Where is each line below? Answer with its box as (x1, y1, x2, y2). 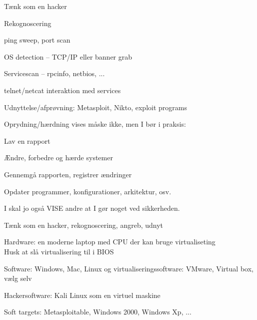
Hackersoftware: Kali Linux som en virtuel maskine (4, 289, 160, 300)
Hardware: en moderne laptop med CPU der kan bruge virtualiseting (4, 236, 215, 247)
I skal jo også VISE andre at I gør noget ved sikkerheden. (4, 203, 180, 213)
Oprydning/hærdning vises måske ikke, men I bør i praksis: (4, 119, 186, 129)
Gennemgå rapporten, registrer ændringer (4, 169, 132, 179)
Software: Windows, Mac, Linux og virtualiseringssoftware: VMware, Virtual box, (4, 263, 253, 273)
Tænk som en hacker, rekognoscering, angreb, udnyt (4, 219, 163, 230)
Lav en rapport (4, 135, 50, 146)
